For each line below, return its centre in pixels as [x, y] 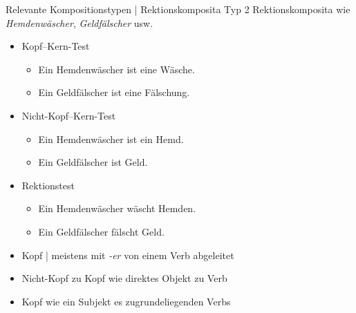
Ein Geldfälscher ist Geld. [93, 162]
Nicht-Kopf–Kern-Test [69, 115]
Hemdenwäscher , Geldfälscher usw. [79, 22]
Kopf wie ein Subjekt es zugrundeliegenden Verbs [126, 301]
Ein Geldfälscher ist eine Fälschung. [114, 92]
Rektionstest [48, 185]
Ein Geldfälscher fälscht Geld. [101, 231]
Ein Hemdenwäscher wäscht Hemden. [117, 208]
